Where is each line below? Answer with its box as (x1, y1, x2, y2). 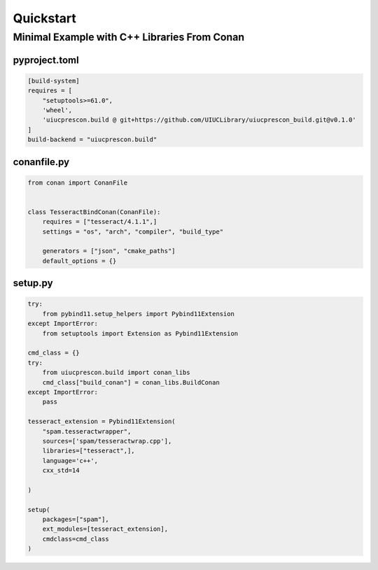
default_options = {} (42, 257, 117, 265)
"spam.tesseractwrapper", (42, 427, 132, 435)
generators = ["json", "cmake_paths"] (42, 247, 176, 255)
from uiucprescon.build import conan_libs (42, 369, 190, 377)
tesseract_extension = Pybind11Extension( (27, 418, 176, 426)
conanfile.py (13, 156, 70, 168)
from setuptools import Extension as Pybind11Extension (42, 329, 239, 337)
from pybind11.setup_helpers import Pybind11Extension (42, 310, 234, 318)
